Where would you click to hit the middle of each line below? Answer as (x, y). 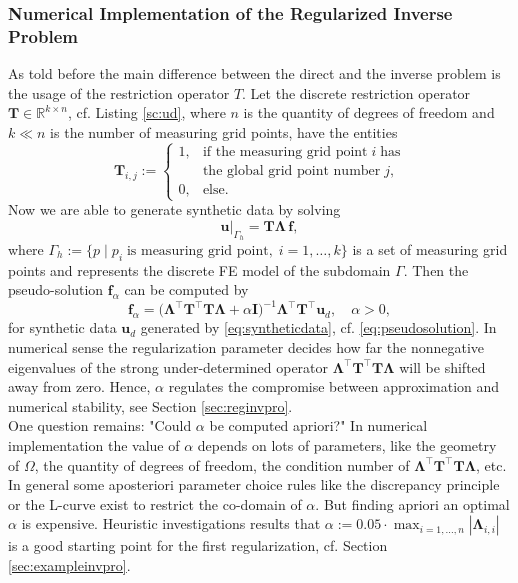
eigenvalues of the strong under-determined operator (168, 366)
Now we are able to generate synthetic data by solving (174, 209)
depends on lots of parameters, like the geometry (347, 444)
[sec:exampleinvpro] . (69, 564)
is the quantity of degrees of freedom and (369, 112)
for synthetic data (62, 327)
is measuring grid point (197, 250)
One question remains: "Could (100, 425)
